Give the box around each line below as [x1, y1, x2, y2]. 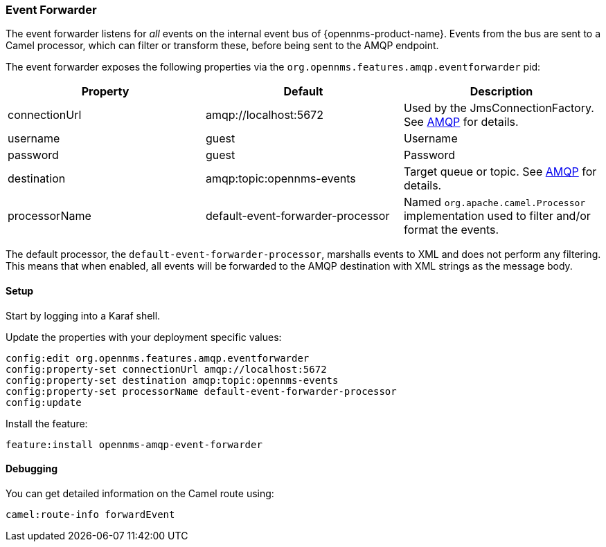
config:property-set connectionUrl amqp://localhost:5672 [6, 363, 327, 375]
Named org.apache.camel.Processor [403, 195, 586, 210]
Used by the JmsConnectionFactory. [403, 101, 594, 115]
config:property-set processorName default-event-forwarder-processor [6, 385, 397, 397]
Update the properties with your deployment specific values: [6, 331, 282, 343]
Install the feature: [6, 417, 88, 429]
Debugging [6, 463, 58, 475]
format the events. [403, 223, 499, 237]
